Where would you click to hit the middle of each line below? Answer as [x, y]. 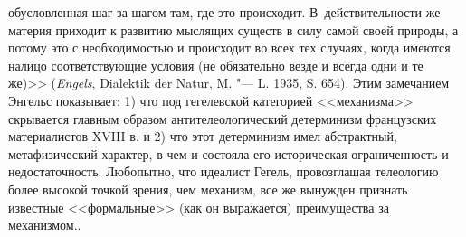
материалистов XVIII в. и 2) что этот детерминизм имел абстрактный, [203, 136]
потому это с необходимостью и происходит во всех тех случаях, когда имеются [229, 47]
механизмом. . [45, 225]
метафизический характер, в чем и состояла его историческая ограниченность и [228, 153]
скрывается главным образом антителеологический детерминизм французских [223, 118]
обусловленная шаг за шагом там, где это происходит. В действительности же [224, 12]
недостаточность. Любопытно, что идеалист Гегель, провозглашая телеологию [223, 171]
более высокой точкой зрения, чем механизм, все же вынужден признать [208, 189]
